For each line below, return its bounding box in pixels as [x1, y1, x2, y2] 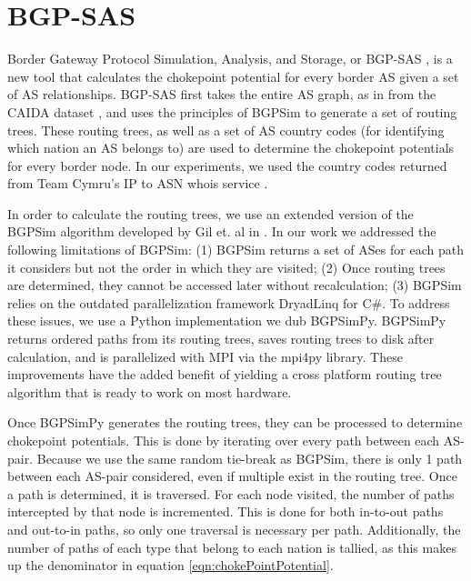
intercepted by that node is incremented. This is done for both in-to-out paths [7, 502, 444, 521]
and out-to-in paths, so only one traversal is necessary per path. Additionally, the [7, 519, 461, 538]
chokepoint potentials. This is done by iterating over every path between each [7, 431, 440, 449]
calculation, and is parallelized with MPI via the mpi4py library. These [7, 346, 403, 366]
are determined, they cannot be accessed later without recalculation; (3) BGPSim [7, 275, 462, 295]
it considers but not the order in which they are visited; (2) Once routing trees [7, 257, 446, 276]
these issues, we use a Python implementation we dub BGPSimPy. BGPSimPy [7, 311, 446, 330]
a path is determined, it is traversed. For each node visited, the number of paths [7, 484, 455, 503]
